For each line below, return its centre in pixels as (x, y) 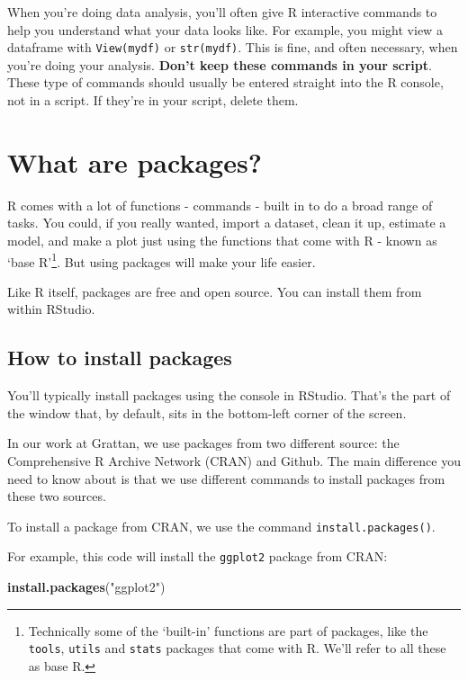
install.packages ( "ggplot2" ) (86, 587)
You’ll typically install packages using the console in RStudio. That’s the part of (229, 395)
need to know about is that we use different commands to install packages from (226, 478)
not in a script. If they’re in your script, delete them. (153, 100)
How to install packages (120, 358)
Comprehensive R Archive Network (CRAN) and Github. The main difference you (234, 460)
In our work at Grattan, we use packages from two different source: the (203, 443)
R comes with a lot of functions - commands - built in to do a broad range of (220, 205)
